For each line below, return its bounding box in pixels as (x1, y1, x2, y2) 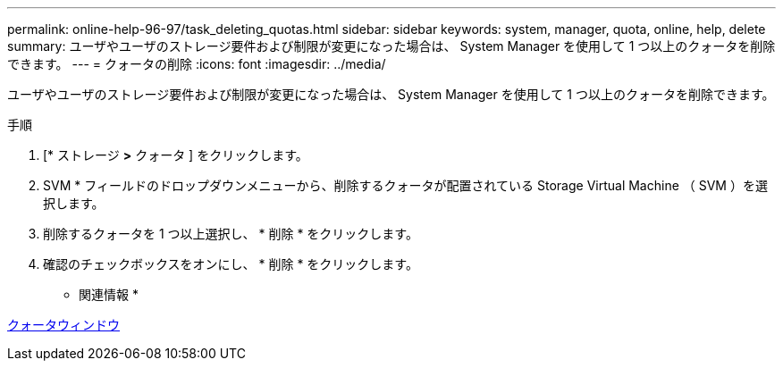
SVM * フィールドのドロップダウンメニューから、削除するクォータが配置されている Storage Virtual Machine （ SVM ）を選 (43, 178, 768, 193)
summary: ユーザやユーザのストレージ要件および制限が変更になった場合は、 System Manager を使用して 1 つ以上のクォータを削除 (7, 38, 776, 54)
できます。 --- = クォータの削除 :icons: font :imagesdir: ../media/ (7, 56, 386, 71)
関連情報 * (79, 287, 139, 302)
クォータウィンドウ (7, 317, 120, 332)
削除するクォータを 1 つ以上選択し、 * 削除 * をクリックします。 (43, 226, 418, 241)
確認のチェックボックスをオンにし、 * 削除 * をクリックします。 (43, 256, 418, 272)
